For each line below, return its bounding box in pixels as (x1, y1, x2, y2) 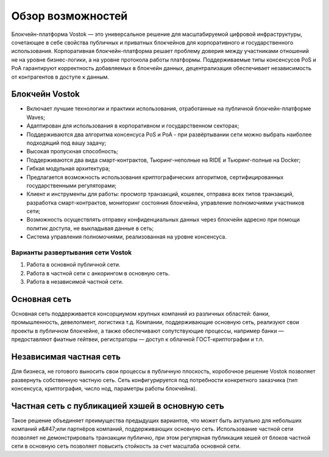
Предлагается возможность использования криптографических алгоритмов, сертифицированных (26, 173, 284, 181)
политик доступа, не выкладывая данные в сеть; (26, 225, 154, 232)
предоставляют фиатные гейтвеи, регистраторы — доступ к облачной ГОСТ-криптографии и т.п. (11, 336, 264, 343)
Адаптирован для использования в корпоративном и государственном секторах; (26, 122, 239, 129)
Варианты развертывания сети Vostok (11, 248, 132, 257)
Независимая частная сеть (11, 351, 121, 362)
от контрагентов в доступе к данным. (11, 73, 109, 81)
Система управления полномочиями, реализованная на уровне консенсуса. (26, 233, 227, 240)
